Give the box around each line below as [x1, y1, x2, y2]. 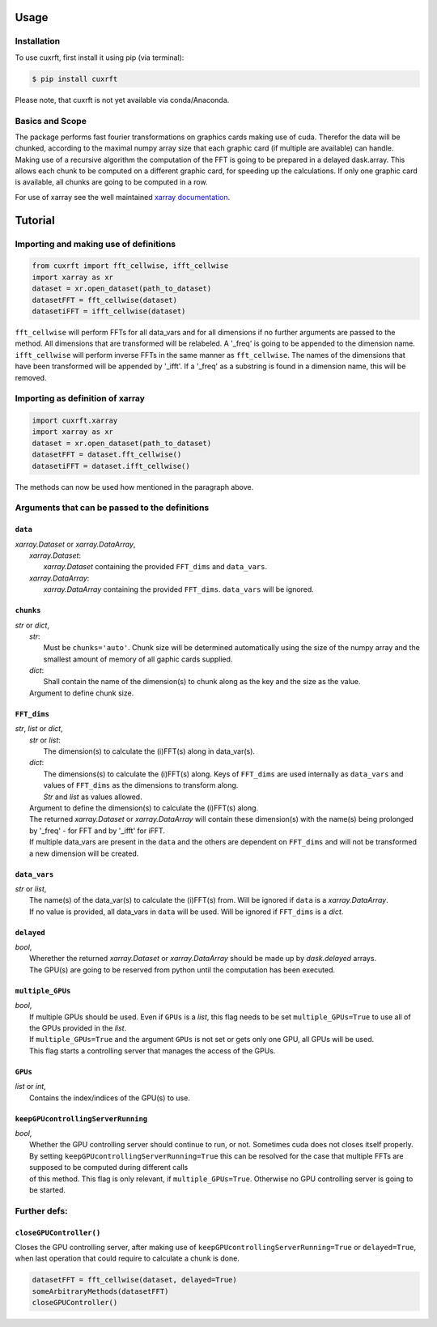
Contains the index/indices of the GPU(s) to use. [29, 1093, 190, 1103]
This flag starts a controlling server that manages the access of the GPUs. [29, 1045, 276, 1056]
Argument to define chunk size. [29, 688, 134, 698]
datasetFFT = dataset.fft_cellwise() [32, 450, 182, 459]
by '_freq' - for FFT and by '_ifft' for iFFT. [29, 826, 166, 836]
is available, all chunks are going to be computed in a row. [15, 177, 208, 187]
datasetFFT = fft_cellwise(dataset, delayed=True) [32, 1275, 238, 1285]
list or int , [15, 1082, 46, 1091]
